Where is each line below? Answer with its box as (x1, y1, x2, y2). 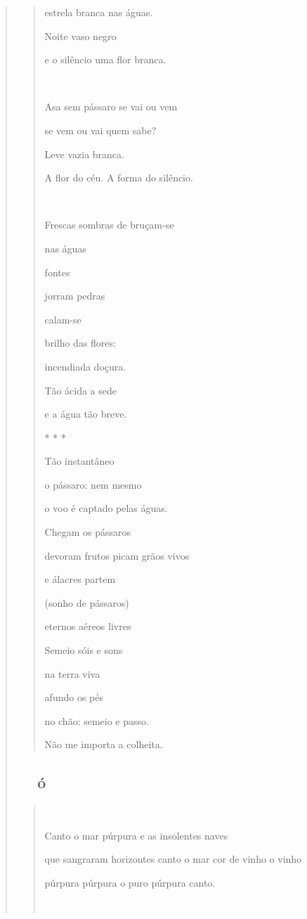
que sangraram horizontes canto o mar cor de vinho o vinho (44, 851, 302, 866)
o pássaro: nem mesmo (44, 477, 142, 491)
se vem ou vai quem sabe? (44, 122, 157, 137)
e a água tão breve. (44, 406, 127, 421)
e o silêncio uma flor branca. (44, 52, 166, 67)
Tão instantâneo (44, 454, 115, 468)
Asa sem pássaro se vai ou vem (44, 99, 178, 114)
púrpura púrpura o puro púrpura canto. (44, 875, 216, 889)
